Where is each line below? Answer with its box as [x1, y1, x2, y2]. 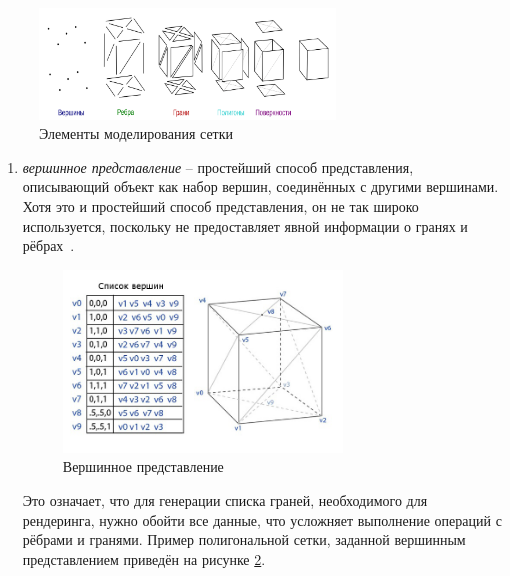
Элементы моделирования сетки [39, 123, 234, 144]
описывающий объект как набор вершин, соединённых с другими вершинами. [22, 176, 499, 197]
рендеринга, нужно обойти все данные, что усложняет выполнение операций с [22, 509, 502, 530]
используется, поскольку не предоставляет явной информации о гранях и [22, 215, 468, 236]
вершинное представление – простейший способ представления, [22, 156, 414, 177]
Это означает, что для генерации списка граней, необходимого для [22, 490, 428, 511]
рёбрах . [22, 235, 75, 256]
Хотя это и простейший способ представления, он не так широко [22, 195, 419, 216]
